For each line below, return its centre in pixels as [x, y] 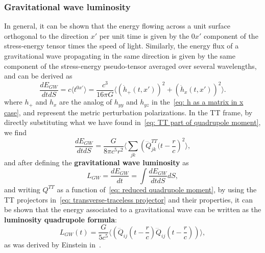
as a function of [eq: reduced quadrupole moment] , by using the [157, 189]
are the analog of [86, 102]
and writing [22, 189]
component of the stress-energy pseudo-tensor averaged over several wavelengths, [130, 66]
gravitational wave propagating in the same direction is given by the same [120, 56]
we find [15, 132]
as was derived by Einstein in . [53, 245]
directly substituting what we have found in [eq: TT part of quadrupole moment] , [132, 122]
